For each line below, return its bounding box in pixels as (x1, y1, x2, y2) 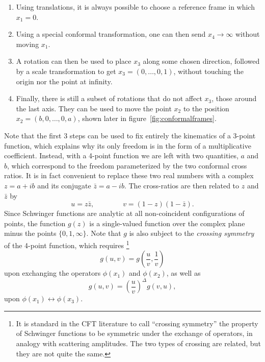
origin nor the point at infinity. (16, 76, 113, 86)
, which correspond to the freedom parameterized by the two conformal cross (7, 160, 247, 171)
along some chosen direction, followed (143, 56, 260, 66)
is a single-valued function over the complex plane (89, 218, 245, 228)
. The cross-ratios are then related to (124, 180, 240, 190)
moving (16, 38, 39, 49)
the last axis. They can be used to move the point (16, 103, 172, 113)
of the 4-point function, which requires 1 (4, 238, 129, 250)
